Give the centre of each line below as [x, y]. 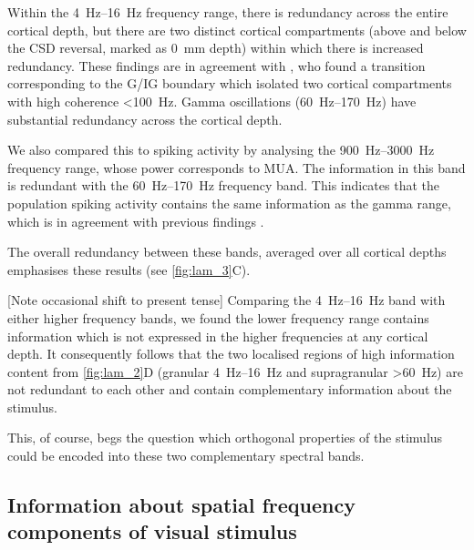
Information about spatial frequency [181, 505]
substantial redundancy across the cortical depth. [145, 119]
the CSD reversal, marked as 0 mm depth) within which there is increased [216, 48]
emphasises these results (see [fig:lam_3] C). [129, 269]
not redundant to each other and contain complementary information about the [230, 389]
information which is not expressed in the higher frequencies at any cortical [218, 336]
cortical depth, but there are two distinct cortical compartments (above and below [237, 30]
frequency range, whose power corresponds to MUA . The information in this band [237, 167]
